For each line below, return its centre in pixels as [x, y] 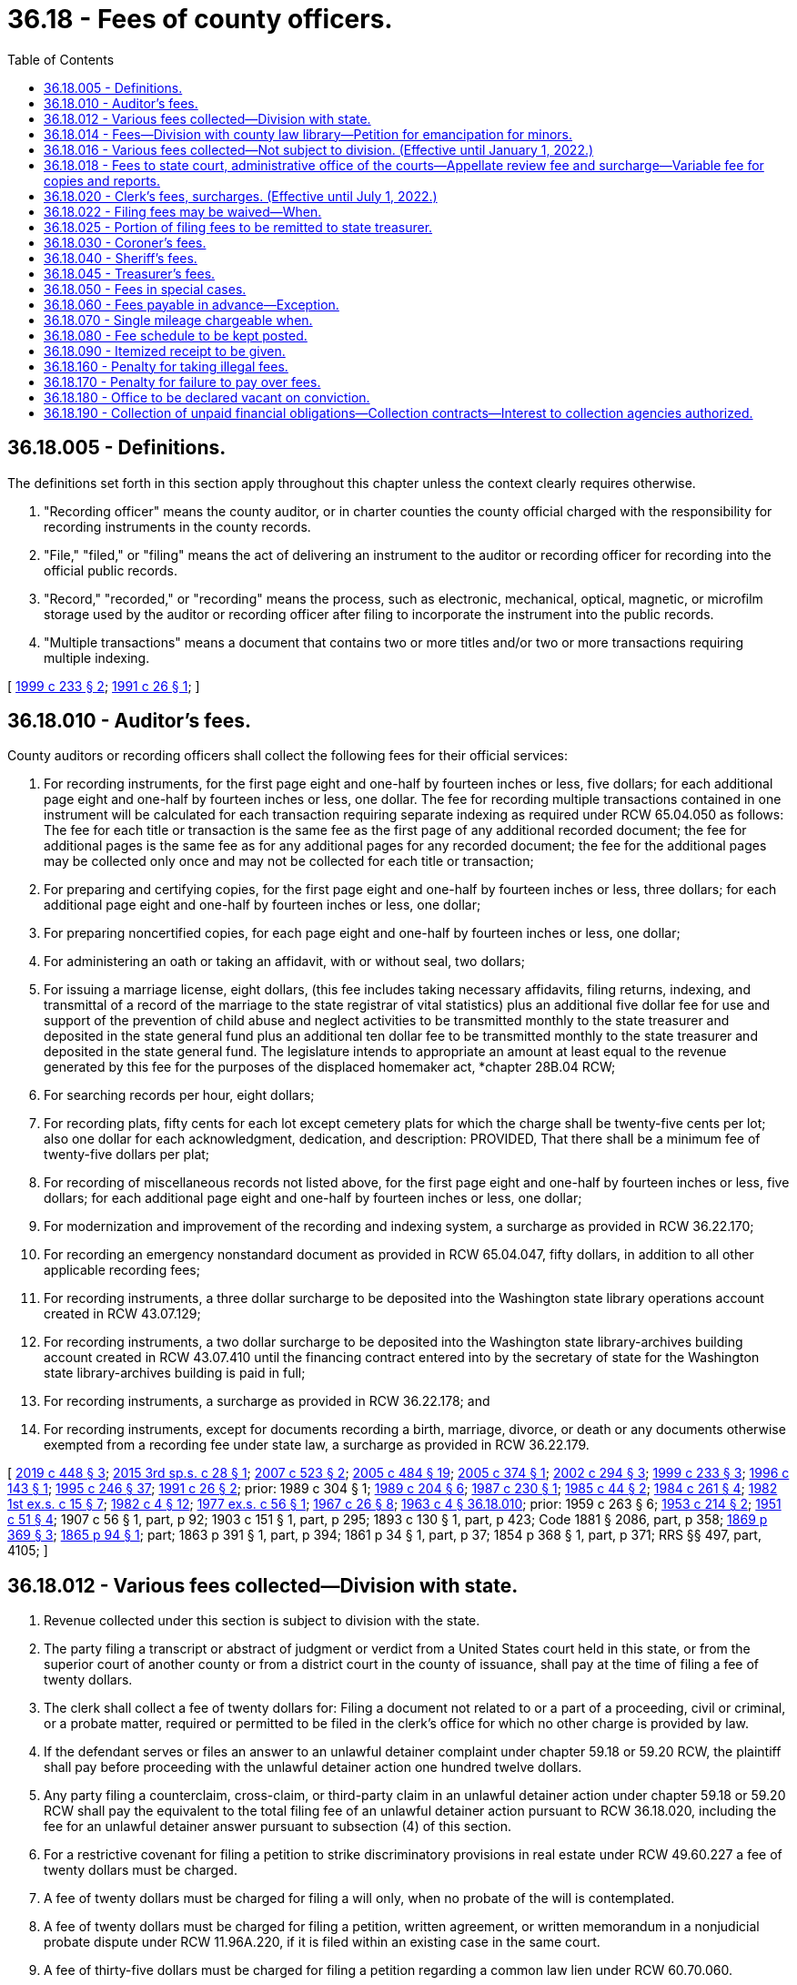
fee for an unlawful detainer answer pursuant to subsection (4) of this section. [277, 1827]
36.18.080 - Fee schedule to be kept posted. [176, 335]
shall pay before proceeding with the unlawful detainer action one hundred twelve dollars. [313, 1767]
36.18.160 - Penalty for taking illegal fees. [166, 366]
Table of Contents [61, 59]
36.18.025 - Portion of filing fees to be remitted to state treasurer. [238, 227]
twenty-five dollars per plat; [127, 1155]
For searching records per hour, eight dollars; [179, 1095]
